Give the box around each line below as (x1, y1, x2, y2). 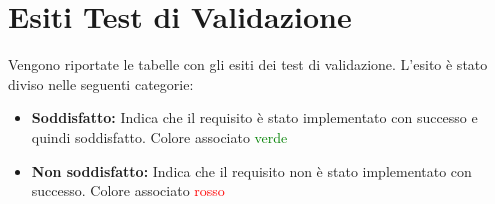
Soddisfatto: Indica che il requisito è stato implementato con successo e (31, 107, 478, 128)
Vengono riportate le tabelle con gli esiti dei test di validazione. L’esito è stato (8, 54, 488, 75)
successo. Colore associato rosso (31, 180, 225, 201)
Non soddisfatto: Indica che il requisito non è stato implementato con (31, 160, 472, 181)
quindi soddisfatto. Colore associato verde (31, 126, 288, 147)
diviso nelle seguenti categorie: (8, 73, 194, 94)
